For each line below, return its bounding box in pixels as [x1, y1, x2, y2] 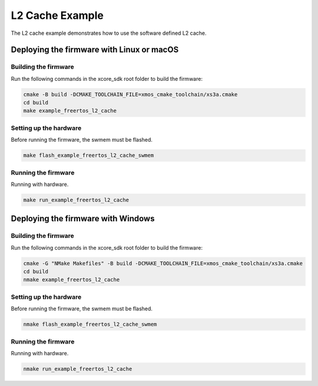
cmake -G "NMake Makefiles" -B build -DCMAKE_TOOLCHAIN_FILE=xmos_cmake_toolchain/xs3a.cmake [23, 260, 303, 267]
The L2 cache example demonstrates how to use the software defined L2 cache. [11, 30, 207, 37]
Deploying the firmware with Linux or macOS [11, 45, 179, 55]
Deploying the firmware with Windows [11, 214, 155, 224]
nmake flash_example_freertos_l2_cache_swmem [23, 321, 157, 328]
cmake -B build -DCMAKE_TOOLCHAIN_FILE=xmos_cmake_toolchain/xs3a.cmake [23, 91, 238, 97]
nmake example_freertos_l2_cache [23, 276, 120, 283]
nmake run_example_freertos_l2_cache [23, 365, 132, 372]
